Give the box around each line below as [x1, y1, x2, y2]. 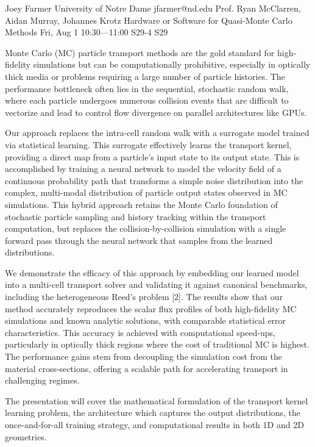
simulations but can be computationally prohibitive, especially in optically [33, 58, 311, 71]
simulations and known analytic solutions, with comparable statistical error [5, 314, 286, 327]
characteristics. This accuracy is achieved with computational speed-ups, [5, 326, 275, 338]
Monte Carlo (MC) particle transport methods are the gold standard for [5, 46, 275, 59]
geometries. [5, 430, 47, 443]
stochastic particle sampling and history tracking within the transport [5, 210, 266, 223]
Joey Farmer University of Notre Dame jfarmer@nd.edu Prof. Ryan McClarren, [5, 2, 301, 14]
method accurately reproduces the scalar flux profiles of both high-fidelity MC [5, 302, 297, 315]
